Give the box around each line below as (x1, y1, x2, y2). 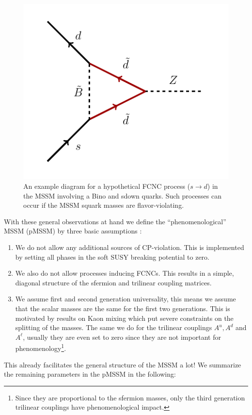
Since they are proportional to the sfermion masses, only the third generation (15, 392, 245, 402)
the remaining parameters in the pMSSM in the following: (4, 369, 176, 379)
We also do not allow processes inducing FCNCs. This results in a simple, (15, 268, 234, 278)
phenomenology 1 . (15, 342, 66, 353)
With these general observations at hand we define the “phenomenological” (4, 216, 226, 226)
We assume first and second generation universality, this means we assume (15, 294, 236, 304)
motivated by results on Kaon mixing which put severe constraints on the (15, 313, 234, 323)
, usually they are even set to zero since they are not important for (23, 332, 221, 342)
